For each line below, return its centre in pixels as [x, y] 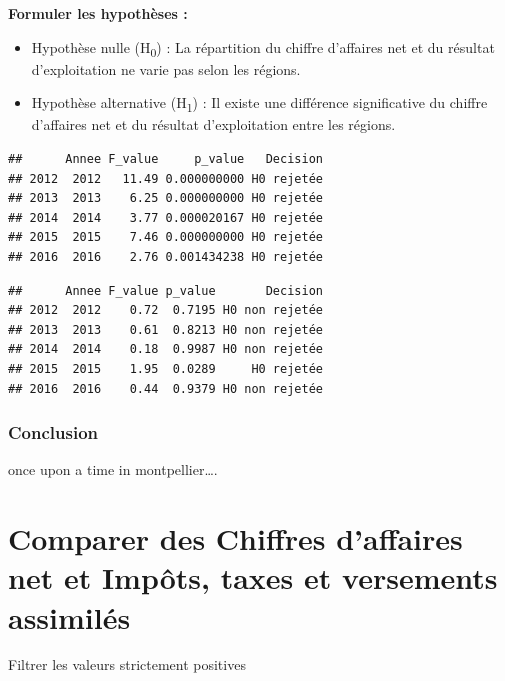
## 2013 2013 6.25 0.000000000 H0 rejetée [165, 198]
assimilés [69, 616]
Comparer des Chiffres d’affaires [235, 538]
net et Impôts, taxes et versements [253, 577]
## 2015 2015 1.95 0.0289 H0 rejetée [165, 368]
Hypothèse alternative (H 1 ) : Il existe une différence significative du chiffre [259, 104]
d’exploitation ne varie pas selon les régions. [166, 68]
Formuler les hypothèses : [98, 13]
